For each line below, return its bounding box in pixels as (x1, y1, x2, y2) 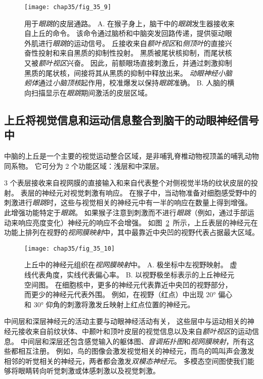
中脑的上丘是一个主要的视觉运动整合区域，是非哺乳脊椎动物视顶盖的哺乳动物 (4, 151, 259, 161)
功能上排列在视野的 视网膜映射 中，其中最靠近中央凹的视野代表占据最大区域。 (4, 227, 259, 238)
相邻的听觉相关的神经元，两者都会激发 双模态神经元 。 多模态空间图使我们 (4, 355, 247, 366)
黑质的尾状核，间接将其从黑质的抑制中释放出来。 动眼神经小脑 (24, 67, 232, 78)
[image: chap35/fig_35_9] (24, 4, 111, 11)
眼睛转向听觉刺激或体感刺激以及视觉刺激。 (18, 365, 160, 376)
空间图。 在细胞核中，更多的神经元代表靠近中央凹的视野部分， (24, 279, 232, 290)
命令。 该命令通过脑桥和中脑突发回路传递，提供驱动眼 (52, 28, 232, 38)
